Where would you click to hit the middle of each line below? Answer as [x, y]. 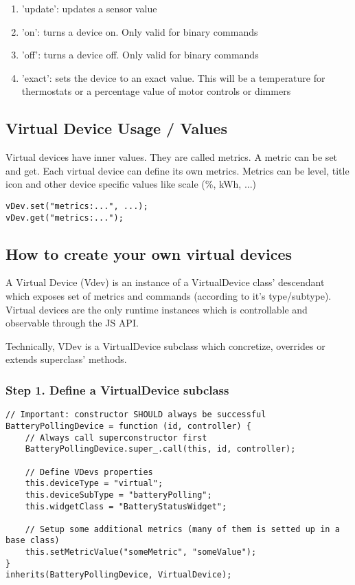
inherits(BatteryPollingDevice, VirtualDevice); [119, 575]
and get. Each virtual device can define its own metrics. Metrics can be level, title [177, 170]
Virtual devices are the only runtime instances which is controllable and [157, 309]
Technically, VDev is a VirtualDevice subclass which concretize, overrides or [165, 345]
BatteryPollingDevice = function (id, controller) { [128, 426]
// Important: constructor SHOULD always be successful [136, 415]
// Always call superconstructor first [116, 438]
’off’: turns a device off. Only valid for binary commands [140, 55]
